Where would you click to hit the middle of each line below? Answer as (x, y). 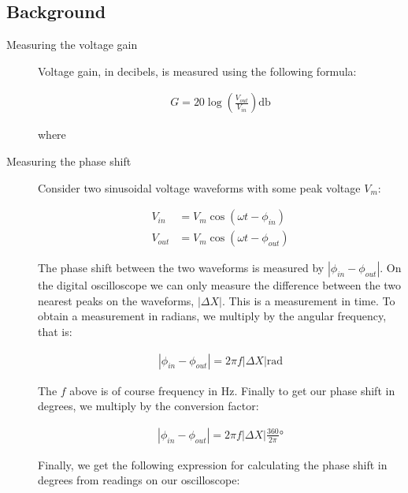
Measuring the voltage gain (72, 45)
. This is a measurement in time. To (308, 300)
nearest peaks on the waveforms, (116, 300)
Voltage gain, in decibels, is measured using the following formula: (197, 71)
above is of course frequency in (143, 390)
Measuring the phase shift (69, 161)
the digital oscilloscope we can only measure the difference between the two (220, 285)
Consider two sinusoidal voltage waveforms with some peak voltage (199, 187)
